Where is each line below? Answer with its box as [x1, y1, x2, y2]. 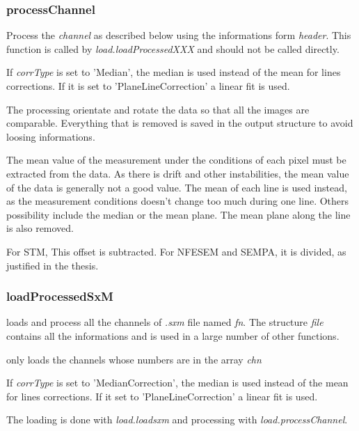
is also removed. [6, 221, 74, 235]
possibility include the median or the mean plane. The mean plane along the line [6, 207, 351, 221]
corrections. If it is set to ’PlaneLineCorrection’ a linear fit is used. [6, 79, 290, 93]
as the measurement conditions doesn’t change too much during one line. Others [6, 194, 349, 208]
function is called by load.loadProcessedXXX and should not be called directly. [6, 41, 340, 56]
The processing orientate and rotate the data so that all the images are [6, 102, 310, 116]
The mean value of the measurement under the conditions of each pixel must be [6, 152, 346, 167]
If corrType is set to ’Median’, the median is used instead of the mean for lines [6, 65, 341, 79]
